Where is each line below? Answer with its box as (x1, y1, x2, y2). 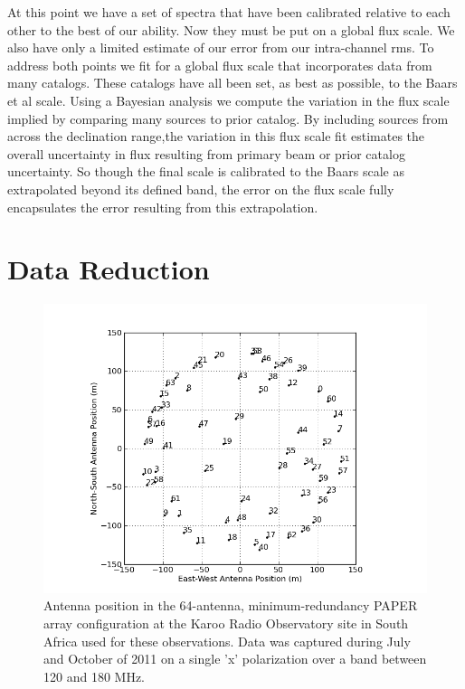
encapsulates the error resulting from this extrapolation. (7, 197, 318, 216)
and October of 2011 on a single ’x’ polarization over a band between (43, 649, 427, 668)
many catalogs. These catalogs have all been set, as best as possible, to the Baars (7, 73, 458, 92)
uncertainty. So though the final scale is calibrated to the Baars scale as (7, 162, 404, 181)
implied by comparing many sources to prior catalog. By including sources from (7, 109, 449, 127)
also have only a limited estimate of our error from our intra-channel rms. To (7, 38, 434, 57)
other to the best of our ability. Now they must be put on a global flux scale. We (7, 20, 455, 39)
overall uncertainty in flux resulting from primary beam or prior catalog (7, 144, 405, 163)
